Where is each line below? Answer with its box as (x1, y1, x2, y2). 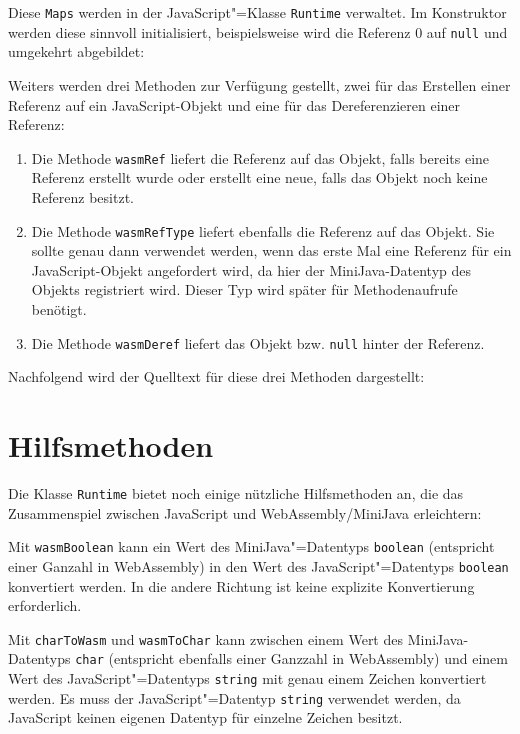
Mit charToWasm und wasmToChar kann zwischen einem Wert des (8, 628, 403, 649)
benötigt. (31, 298, 87, 319)
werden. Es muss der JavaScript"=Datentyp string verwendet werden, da (8, 687, 461, 708)
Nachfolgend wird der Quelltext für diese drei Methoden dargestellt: (8, 366, 425, 387)
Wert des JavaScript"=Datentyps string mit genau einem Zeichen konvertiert (8, 668, 487, 688)
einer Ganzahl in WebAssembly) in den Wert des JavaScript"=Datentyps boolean (8, 555, 509, 576)
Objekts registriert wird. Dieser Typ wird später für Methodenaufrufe (31, 279, 458, 300)
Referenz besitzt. (31, 186, 134, 207)
